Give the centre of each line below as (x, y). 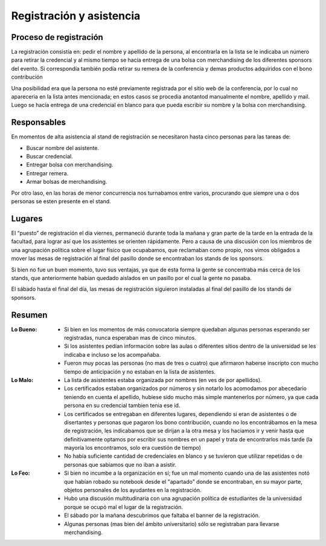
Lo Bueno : (24, 329)
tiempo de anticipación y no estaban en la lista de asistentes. (140, 371)
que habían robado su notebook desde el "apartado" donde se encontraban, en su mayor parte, (184, 481)
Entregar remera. (47, 173)
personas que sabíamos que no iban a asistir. (120, 464)
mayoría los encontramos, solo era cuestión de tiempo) (133, 448)
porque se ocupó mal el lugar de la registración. (124, 507)
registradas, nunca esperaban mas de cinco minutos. (130, 337)
